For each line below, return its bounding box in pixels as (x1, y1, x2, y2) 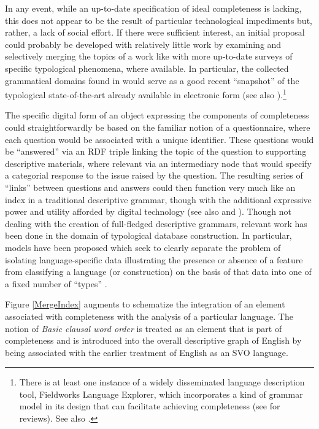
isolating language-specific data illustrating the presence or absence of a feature (5, 253, 303, 266)
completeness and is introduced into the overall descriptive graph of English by (5, 334, 302, 347)
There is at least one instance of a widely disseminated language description (19, 376, 305, 388)
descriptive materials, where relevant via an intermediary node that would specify (5, 157, 312, 169)
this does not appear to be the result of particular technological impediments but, (5, 14, 312, 26)
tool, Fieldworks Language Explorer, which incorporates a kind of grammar (19, 387, 303, 400)
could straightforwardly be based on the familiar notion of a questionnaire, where (5, 121, 310, 133)
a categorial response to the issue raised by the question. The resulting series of (5, 169, 303, 182)
